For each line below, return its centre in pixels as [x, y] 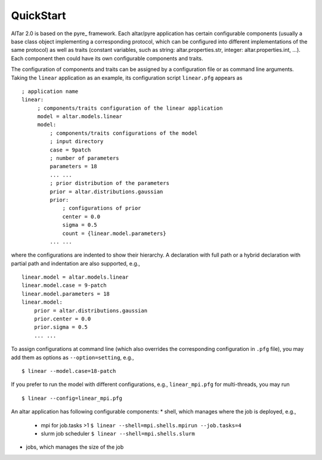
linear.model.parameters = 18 [66, 294]
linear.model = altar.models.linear [75, 277]
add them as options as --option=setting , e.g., [72, 357]
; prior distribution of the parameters [110, 183]
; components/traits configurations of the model [124, 133]
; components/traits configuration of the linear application [130, 108]
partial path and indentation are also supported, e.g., [75, 263]
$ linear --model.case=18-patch [69, 371]
